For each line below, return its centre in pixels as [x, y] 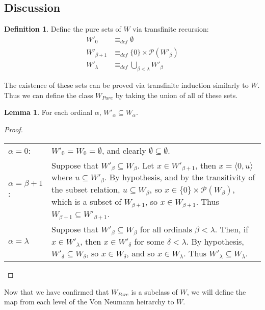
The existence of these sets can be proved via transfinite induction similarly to [126, 85]
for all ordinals [166, 229]
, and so [141, 253]
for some [149, 242]
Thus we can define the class [49, 95]
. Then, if [232, 229]
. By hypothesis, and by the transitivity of [180, 177]
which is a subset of [87, 202]
